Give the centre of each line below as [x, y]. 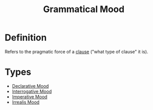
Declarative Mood [30, 86]
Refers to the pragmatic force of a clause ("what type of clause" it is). [76, 51]
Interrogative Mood [32, 91]
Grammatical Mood [84, 9]
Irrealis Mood [26, 102]
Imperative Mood [30, 96]
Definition [26, 38]
